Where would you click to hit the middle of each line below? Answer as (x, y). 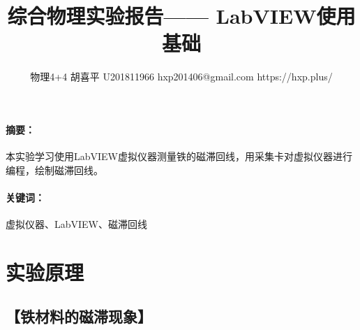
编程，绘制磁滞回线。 (54, 170)
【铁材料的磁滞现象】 (79, 316)
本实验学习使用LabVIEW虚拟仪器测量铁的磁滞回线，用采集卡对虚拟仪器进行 (179, 156)
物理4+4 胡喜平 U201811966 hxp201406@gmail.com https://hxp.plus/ (181, 77)
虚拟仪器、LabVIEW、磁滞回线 (77, 224)
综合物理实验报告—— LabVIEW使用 (181, 16)
